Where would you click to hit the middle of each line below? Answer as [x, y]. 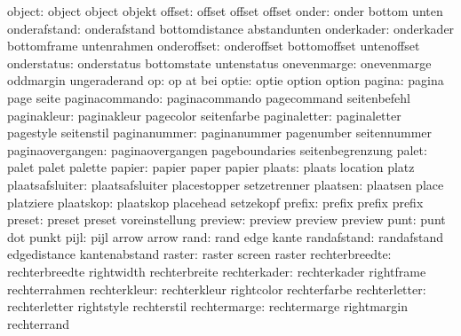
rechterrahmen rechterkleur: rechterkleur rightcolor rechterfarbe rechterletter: [217, 289]
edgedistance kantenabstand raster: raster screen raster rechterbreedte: [199, 254]
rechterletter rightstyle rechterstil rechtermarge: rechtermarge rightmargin [207, 306]
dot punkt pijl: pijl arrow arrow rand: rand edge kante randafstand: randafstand [225, 236]
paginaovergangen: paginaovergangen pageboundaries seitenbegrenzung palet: [217, 149]
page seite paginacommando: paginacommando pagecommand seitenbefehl [209, 97]
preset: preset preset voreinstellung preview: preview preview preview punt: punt [227, 219]
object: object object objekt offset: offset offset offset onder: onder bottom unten [225, 11]
